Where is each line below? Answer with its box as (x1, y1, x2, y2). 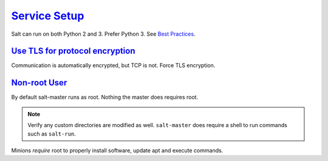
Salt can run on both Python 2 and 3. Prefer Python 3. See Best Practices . (11, 30, 196, 38)
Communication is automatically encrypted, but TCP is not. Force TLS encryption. (11, 62, 216, 69)
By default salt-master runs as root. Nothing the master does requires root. (11, 94, 199, 101)
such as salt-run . (27, 130, 76, 137)
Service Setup (11, 9, 84, 22)
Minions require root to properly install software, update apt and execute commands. (11, 146, 224, 154)
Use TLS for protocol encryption (11, 46, 135, 56)
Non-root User (11, 77, 67, 88)
